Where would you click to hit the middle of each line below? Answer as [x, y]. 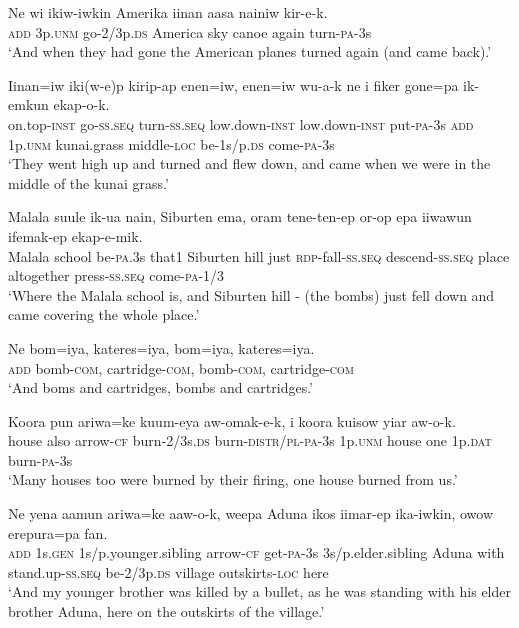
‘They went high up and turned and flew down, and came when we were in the [249, 163]
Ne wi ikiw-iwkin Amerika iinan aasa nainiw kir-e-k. [168, 12]
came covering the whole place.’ [104, 314]
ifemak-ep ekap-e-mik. [75, 235]
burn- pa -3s [40, 459]
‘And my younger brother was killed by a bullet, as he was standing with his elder [259, 591]
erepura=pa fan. [58, 532]
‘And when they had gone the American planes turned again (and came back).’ [250, 51]
